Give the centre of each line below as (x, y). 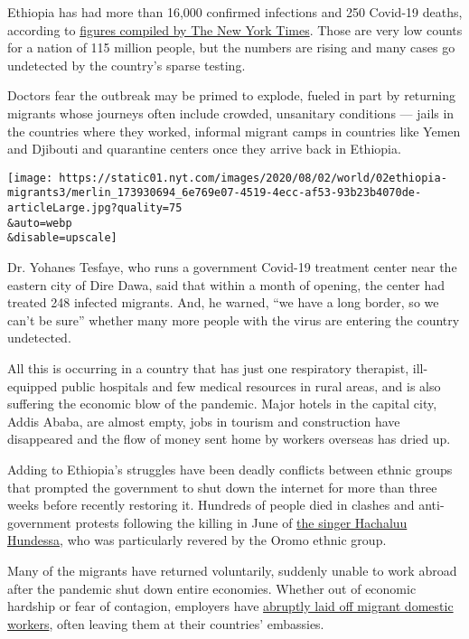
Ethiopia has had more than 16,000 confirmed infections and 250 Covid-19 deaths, (235, 12)
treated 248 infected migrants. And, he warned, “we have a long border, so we (223, 302)
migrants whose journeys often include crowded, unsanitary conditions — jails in (231, 113)
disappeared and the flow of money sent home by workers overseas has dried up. (229, 439)
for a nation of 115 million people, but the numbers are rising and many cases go (231, 47)
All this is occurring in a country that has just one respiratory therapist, (208, 368)
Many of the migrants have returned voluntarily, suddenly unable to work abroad (232, 570)
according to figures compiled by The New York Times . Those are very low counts (235, 29)
